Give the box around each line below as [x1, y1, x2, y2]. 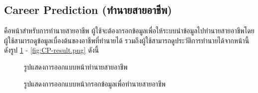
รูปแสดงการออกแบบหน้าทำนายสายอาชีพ [24, 61, 128, 72]
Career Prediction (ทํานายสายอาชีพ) [4, 2, 172, 17]
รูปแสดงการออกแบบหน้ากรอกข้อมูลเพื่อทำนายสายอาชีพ [24, 78, 166, 89]
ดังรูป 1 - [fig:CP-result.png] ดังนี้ [4, 45, 99, 55]
